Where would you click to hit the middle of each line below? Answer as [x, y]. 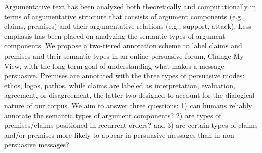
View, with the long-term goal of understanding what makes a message [114, 65]
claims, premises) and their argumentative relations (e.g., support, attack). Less [128, 26]
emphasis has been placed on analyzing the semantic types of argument [115, 36]
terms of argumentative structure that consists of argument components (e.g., [125, 16]
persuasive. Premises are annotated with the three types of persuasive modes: [124, 75]
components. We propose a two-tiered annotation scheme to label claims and [123, 46]
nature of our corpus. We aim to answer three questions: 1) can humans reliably [128, 105]
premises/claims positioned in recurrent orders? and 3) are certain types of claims [131, 125]
